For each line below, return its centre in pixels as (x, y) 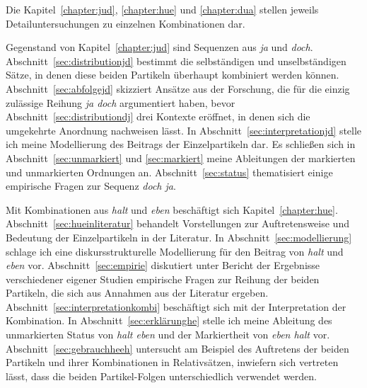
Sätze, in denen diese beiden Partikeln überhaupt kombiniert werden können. (173, 75)
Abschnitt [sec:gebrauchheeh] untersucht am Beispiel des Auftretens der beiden (177, 348)
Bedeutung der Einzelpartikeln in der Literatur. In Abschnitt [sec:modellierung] (179, 237)
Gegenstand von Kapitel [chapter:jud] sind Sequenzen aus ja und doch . (159, 47)
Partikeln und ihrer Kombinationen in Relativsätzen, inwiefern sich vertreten (172, 362)
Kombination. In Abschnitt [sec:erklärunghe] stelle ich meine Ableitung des (169, 320)
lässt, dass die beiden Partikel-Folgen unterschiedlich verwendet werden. (161, 376)
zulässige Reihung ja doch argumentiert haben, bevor (121, 102)
